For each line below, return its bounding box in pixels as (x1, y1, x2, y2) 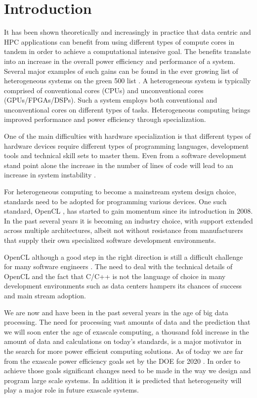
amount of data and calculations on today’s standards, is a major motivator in (4, 336, 242, 346)
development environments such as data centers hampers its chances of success (4, 281, 242, 291)
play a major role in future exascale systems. (4, 385, 139, 395)
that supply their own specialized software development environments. (4, 235, 216, 245)
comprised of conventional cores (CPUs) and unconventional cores (4, 85, 204, 95)
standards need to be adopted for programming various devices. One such (4, 196, 227, 206)
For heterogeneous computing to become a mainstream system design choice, (4, 186, 237, 197)
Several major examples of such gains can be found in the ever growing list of (4, 65, 238, 76)
